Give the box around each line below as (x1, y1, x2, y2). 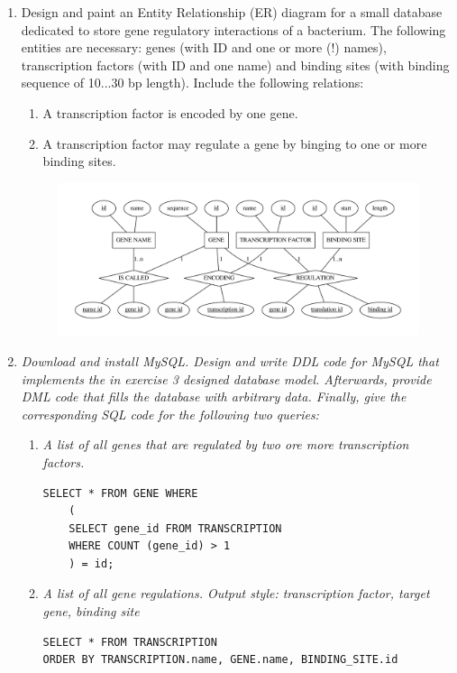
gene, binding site (42, 602, 140, 621)
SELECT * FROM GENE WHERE (42, 486, 198, 500)
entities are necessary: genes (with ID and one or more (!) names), (21, 38, 387, 57)
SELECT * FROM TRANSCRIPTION (42, 635, 217, 649)
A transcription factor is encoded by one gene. (42, 103, 298, 122)
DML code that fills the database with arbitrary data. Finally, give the (21, 387, 407, 406)
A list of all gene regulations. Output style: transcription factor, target (42, 584, 430, 603)
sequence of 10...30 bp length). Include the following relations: (21, 73, 364, 92)
